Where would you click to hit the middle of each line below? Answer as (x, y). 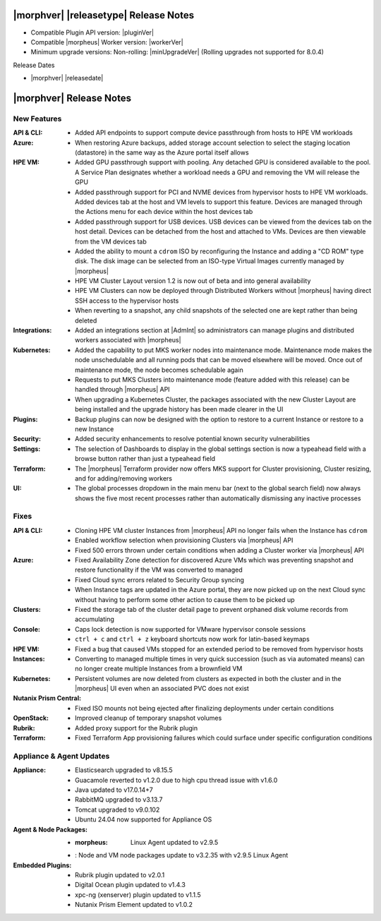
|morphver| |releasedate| (67, 78)
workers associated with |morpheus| (128, 340)
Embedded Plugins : (42, 865)
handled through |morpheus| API (122, 390)
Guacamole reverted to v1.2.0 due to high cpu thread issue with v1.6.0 (176, 780)
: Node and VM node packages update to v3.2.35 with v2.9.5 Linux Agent (182, 855)
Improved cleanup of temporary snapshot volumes (149, 718)
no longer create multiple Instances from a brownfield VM (159, 669)
